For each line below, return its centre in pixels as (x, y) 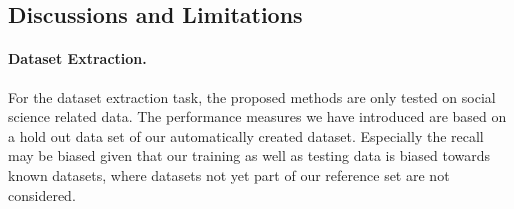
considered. (42, 194)
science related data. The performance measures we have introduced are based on (257, 116)
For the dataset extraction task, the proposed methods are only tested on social (252, 96)
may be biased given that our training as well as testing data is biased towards (249, 155)
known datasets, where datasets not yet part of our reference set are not (229, 174)
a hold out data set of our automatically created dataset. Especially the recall (246, 135)
